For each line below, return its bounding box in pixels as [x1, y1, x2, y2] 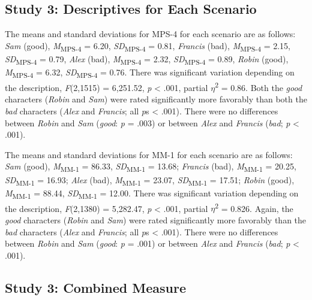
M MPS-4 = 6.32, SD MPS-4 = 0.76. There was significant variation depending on [5, 66, 295, 80]
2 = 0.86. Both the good [215, 80, 302, 93]
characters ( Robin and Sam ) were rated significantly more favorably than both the [5, 93, 307, 105]
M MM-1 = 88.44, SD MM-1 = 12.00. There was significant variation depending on [5, 186, 299, 201]
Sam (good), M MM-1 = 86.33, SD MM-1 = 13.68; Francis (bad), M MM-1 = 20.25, [5, 160, 296, 174]
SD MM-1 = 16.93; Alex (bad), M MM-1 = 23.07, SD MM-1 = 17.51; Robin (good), [5, 173, 295, 187]
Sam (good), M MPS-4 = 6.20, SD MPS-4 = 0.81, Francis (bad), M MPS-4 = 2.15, [5, 39, 291, 53]
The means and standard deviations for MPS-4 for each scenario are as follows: [5, 28, 296, 40]
